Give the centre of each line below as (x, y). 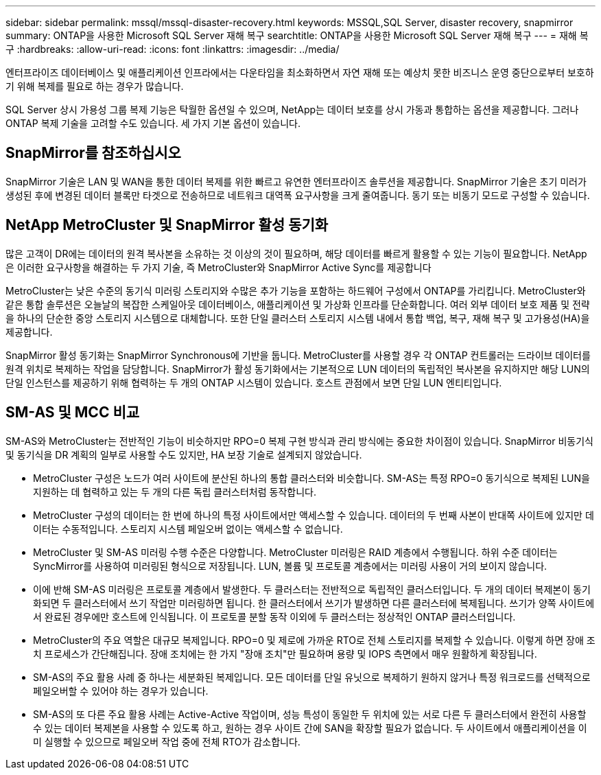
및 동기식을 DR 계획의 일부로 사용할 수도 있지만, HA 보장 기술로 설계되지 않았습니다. (184, 454)
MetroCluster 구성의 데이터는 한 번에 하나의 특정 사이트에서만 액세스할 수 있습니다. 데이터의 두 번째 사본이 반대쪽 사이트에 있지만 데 (314, 515)
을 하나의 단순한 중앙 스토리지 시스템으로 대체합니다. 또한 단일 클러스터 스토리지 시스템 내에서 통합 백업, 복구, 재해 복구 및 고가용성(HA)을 (298, 318)
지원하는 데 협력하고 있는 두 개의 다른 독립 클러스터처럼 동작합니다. (175, 491)
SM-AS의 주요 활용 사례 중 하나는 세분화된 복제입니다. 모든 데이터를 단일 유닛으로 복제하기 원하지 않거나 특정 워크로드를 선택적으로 (312, 677)
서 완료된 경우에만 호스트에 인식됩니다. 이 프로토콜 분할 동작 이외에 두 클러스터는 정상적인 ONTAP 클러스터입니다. (274, 616)
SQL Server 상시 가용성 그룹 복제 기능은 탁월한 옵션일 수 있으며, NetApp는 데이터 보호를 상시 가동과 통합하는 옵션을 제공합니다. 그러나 (292, 109)
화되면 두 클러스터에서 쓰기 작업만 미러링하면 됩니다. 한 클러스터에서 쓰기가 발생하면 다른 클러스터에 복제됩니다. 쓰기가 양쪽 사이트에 (314, 603)
